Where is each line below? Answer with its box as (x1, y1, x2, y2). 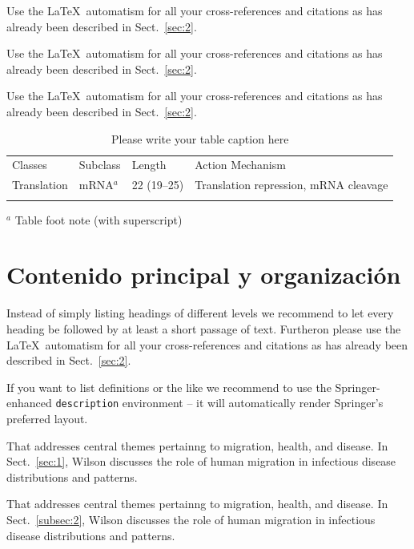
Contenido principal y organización (6, 258, 401, 291)
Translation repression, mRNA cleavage (195, 176, 388, 193)
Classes (12, 156, 47, 173)
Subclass (78, 156, 121, 173)
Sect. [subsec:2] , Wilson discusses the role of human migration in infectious (6, 511, 376, 527)
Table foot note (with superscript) (14, 211, 183, 228)
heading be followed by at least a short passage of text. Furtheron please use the (6, 320, 401, 337)
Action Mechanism (195, 156, 286, 173)
